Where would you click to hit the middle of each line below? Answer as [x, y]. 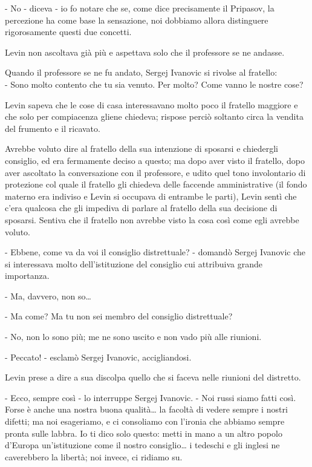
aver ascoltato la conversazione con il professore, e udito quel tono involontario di [155, 172]
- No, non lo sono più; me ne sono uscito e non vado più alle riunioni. [133, 337]
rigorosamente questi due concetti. [68, 32]
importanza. [27, 276]
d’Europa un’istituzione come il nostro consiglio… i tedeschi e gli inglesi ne [142, 445]
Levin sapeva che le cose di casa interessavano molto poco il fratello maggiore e [151, 104]
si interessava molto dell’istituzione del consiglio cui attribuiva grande [134, 263]
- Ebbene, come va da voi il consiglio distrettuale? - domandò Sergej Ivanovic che [155, 252]
